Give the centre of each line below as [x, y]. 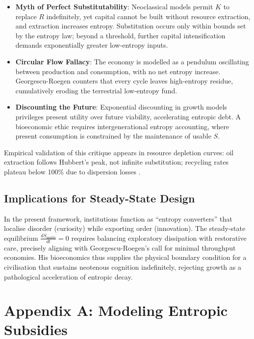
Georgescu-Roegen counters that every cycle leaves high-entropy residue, [124, 81]
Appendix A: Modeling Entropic [116, 310]
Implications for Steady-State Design [100, 198]
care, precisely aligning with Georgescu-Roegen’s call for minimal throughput [120, 247]
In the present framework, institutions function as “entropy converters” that [118, 218]
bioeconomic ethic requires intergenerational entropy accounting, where [122, 126]
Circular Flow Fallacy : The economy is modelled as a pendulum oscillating [132, 61]
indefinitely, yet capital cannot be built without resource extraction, [148, 16]
